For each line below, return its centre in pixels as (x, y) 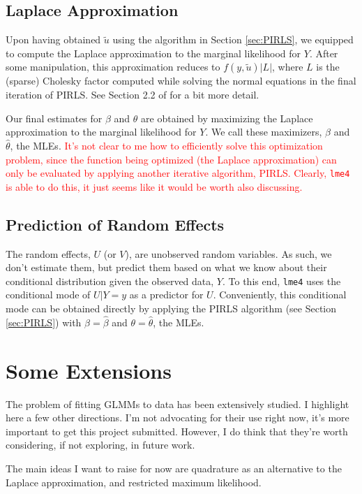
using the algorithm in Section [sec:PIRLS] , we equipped (233, 39)
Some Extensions (89, 370)
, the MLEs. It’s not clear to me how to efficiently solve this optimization (166, 145)
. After (324, 53)
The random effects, (48, 253)
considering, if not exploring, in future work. (100, 445)
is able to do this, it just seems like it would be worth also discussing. (154, 186)
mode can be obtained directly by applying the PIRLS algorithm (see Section (171, 308)
